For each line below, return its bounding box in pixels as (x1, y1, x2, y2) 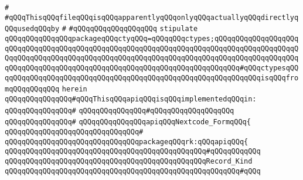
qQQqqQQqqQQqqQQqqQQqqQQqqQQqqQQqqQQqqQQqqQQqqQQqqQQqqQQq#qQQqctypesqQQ (5, 63, 299, 72)
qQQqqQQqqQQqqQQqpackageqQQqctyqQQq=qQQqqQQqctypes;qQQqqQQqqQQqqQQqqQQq (5, 34, 299, 43)
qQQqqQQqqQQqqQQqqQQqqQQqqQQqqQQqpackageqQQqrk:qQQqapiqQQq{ (5, 137, 248, 146)
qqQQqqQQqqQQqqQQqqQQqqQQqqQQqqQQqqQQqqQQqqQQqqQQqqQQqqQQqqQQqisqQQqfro (5, 73, 299, 82)
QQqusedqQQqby (5, 25, 60, 33)
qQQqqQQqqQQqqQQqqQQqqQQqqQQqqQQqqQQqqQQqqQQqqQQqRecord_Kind (5, 157, 253, 165)
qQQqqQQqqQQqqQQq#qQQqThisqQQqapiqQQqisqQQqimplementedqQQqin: (5, 94, 257, 103)
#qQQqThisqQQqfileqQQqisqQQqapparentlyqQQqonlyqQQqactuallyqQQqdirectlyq (5, 13, 299, 22)
